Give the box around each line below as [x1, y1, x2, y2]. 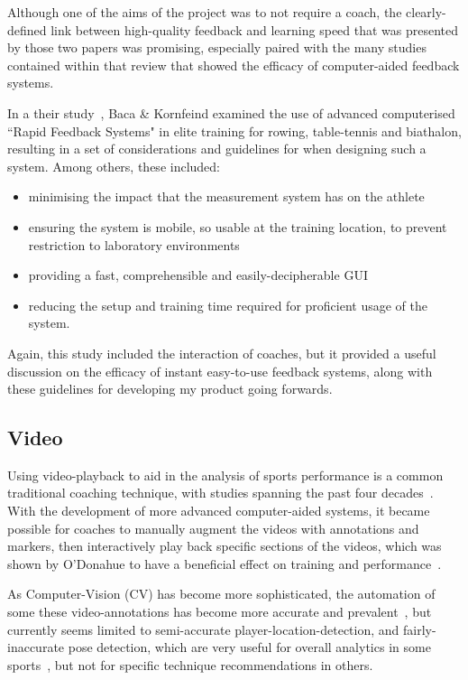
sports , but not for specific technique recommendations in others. [7, 655, 373, 674]
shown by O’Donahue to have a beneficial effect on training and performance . [7, 554, 442, 573]
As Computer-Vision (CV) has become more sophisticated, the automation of [7, 584, 436, 603]
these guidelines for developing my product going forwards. [7, 379, 333, 398]
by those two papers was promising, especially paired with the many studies [7, 38, 427, 57]
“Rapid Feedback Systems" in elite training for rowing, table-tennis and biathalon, [7, 121, 462, 140]
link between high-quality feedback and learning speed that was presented [50, 20, 459, 39]
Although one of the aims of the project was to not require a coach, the [7, 3, 402, 21]
